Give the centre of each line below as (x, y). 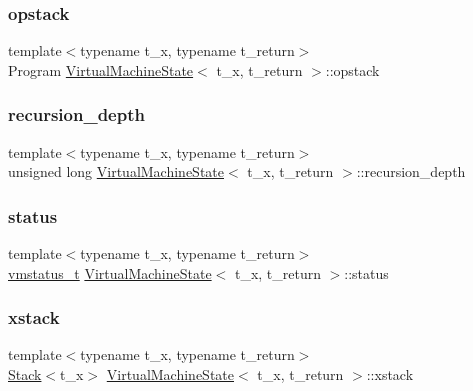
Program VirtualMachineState (101, 69)
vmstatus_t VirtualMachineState (110, 272)
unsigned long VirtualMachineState (116, 171)
